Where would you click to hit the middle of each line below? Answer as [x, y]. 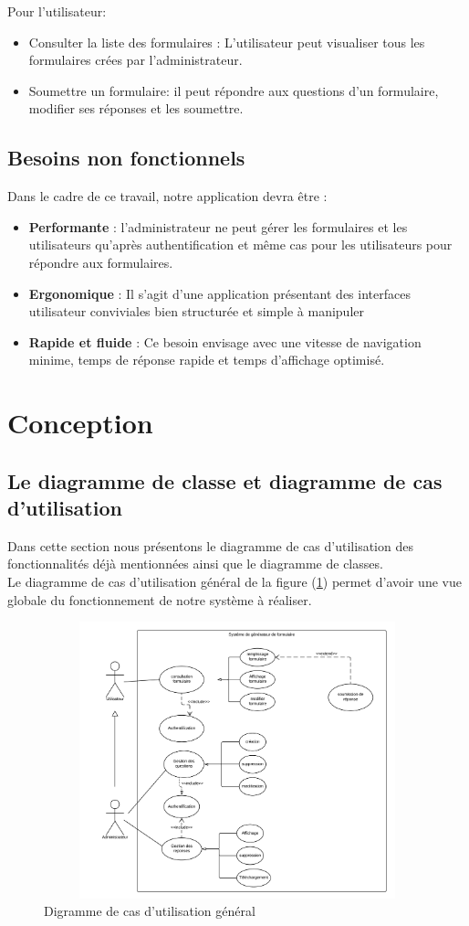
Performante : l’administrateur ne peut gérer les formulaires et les [218, 226]
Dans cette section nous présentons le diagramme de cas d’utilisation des [210, 545]
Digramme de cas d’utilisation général [150, 911]
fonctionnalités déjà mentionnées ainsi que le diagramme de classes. [195, 564]
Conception [80, 423]
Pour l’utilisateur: [57, 11]
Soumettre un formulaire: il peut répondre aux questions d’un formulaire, [234, 90]
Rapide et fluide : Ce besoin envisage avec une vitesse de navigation [225, 341]
